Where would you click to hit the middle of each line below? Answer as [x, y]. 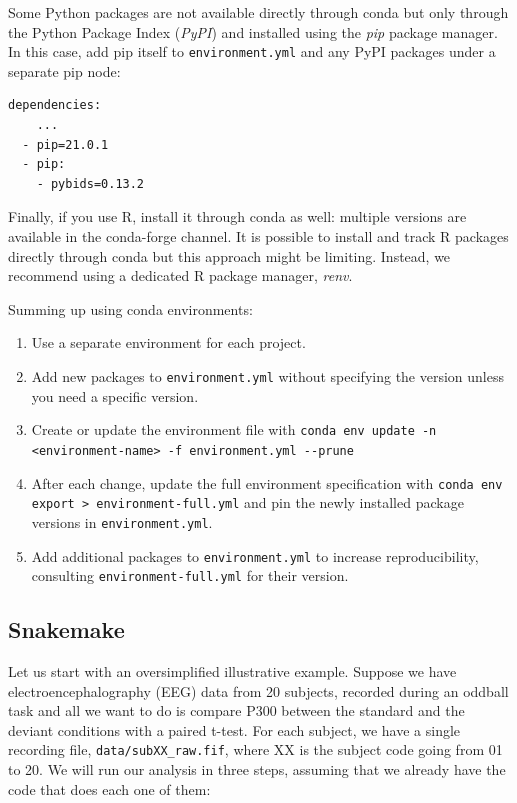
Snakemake [66, 629]
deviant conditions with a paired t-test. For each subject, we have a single [234, 729]
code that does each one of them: [109, 788]
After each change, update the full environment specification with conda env [267, 482]
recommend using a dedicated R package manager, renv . [180, 275]
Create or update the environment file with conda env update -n [234, 429]
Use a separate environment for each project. [168, 342]
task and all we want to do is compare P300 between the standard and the [236, 710]
